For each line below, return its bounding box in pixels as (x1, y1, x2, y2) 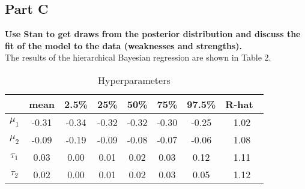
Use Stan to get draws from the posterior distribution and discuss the (5, 28, 301, 40)
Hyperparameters (98, 73, 171, 87)
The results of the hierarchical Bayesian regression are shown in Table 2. (5, 51, 271, 64)
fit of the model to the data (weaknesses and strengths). (5, 39, 242, 52)
